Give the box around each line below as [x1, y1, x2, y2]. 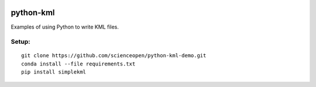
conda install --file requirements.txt [21, 60, 136, 67]
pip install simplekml [21, 69, 87, 75]
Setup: [11, 38, 30, 46]
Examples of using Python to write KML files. [11, 23, 119, 30]
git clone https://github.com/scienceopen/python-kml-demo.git [21, 53, 207, 59]
